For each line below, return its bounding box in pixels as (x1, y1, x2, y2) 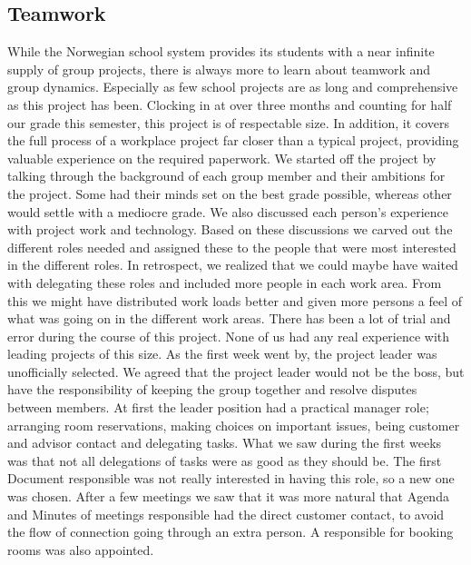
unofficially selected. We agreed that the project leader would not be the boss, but (7, 362, 465, 381)
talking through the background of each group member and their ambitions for (7, 166, 446, 185)
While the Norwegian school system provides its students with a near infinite (7, 42, 435, 61)
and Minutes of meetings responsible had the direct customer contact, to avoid (7, 504, 445, 523)
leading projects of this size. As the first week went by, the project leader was (7, 344, 437, 363)
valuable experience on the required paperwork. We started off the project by (7, 148, 437, 167)
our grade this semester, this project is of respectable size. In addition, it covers (7, 113, 449, 132)
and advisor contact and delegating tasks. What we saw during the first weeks (7, 433, 442, 452)
